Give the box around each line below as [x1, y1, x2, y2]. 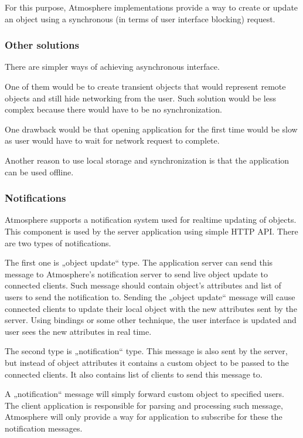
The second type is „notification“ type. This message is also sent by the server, [5, 345, 288, 357]
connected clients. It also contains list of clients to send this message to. [5, 368, 263, 380]
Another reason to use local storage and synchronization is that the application [5, 154, 290, 166]
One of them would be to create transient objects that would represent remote [5, 80, 286, 92]
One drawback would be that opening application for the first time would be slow [5, 123, 298, 135]
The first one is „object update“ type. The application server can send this [5, 256, 273, 269]
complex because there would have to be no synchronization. [5, 103, 222, 116]
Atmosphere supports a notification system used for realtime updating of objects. [5, 213, 297, 226]
